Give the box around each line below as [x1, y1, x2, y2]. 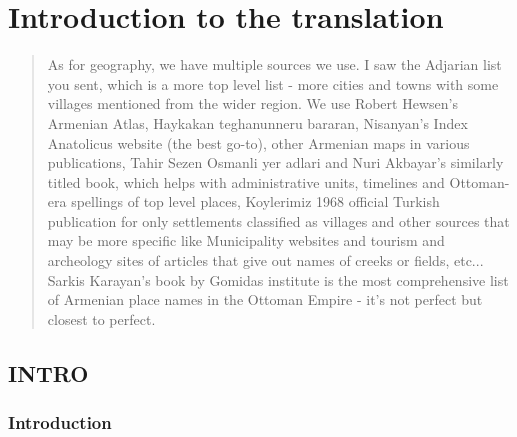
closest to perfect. [47, 308, 156, 329]
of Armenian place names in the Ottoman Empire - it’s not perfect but [47, 289, 483, 310]
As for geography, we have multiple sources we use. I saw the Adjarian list [47, 54, 502, 75]
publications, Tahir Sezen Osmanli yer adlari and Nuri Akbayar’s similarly [47, 152, 504, 173]
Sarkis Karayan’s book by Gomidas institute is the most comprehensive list [47, 269, 509, 290]
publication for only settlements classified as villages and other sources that [47, 210, 510, 231]
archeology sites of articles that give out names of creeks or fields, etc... [47, 250, 484, 271]
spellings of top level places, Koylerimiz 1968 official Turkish [71, 191, 440, 212]
